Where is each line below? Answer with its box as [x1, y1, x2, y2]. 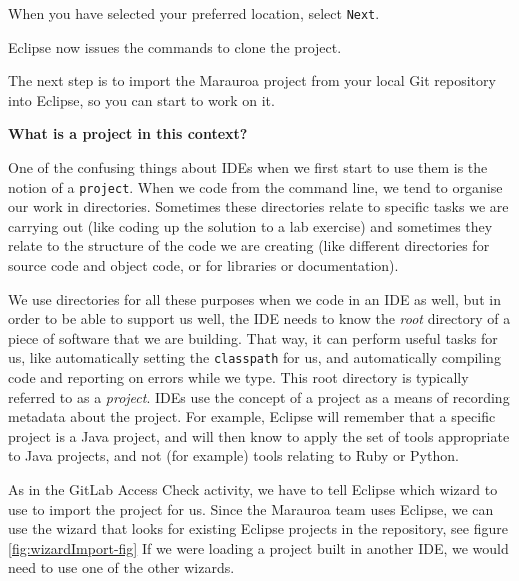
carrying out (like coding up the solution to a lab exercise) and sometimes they [8, 215, 493, 236]
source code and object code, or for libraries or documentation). [8, 255, 399, 276]
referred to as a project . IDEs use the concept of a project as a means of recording [8, 386, 510, 407]
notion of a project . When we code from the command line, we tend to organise [8, 176, 503, 197]
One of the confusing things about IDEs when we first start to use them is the [8, 157, 488, 178]
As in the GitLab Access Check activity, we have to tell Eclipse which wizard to [8, 479, 498, 500]
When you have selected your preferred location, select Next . [8, 3, 380, 23]
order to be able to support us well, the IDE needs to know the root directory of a [8, 308, 511, 329]
